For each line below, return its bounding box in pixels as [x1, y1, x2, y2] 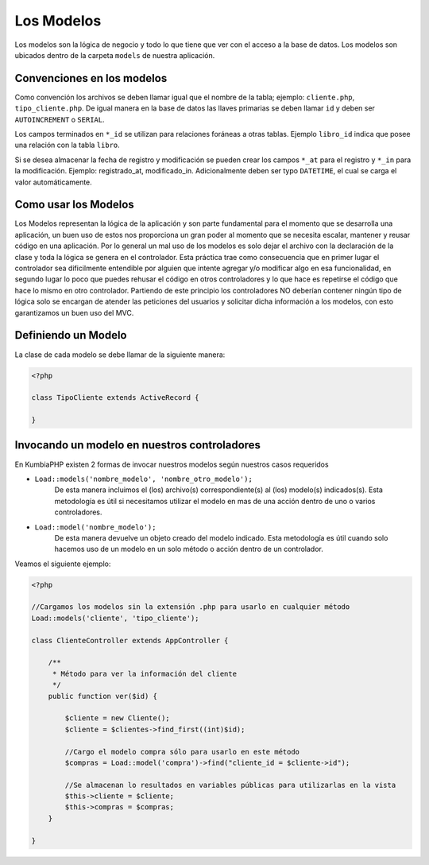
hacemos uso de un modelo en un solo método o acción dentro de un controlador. [54, 545, 323, 554]
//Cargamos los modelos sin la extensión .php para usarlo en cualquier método [31, 603, 350, 611]
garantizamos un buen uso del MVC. [14, 308, 134, 317]
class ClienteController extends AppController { [31, 636, 229, 645]
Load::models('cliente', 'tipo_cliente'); [31, 613, 199, 623]
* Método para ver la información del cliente [52, 669, 238, 678]
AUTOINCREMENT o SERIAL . [14, 114, 105, 124]
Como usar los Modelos [14, 198, 134, 211]
